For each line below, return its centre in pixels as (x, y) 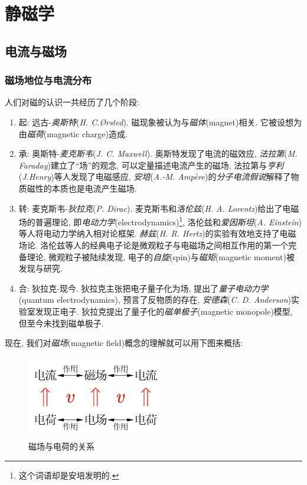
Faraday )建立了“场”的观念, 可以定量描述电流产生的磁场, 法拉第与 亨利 (151, 165)
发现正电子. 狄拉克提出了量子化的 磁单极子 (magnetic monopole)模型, (164, 311)
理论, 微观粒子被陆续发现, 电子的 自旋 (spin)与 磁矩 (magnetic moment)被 (161, 256)
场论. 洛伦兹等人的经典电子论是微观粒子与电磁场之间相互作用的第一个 (153, 245)
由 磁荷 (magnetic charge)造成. (73, 133)
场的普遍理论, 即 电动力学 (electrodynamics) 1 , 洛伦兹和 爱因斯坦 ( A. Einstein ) (160, 221)
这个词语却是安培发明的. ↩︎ (69, 475)
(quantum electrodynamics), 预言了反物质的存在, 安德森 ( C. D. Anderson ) (155, 300)
